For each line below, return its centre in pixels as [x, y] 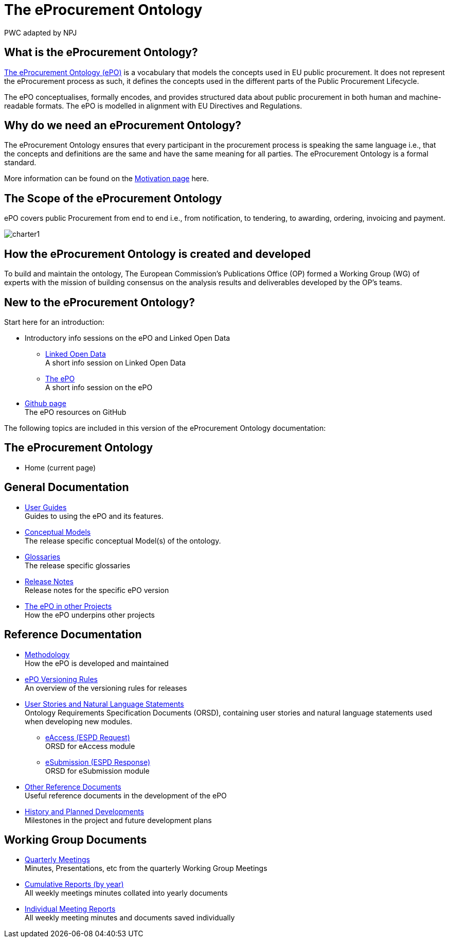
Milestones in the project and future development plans [118, 820]
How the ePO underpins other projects [90, 615]
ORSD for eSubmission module [97, 771]
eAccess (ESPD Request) [88, 737]
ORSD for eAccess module [90, 746]
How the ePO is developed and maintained [97, 663]
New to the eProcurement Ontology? [100, 302]
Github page [46, 403]
